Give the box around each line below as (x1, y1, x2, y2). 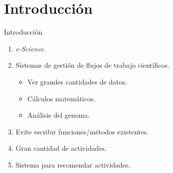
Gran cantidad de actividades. (15, 143, 107, 153)
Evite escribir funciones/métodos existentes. (15, 126, 149, 136)
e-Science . (15, 43, 46, 53)
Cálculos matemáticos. (27, 93, 95, 103)
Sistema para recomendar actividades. (15, 159, 130, 170)
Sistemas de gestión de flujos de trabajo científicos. (15, 60, 170, 70)
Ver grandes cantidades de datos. (27, 76, 127, 86)
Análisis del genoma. (27, 110, 90, 120)
